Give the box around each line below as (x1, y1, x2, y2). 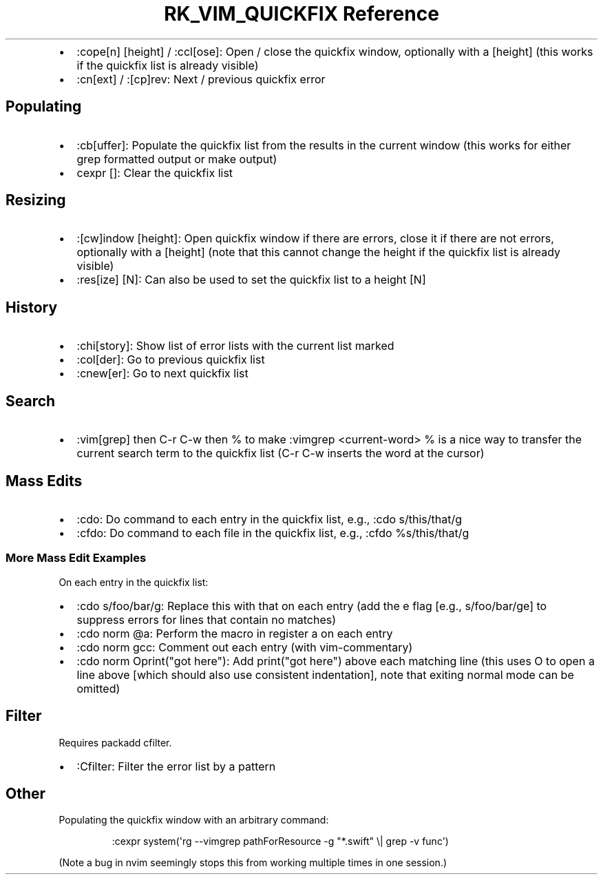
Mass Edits (6, 472, 83, 490)
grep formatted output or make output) (76, 151, 277, 166)
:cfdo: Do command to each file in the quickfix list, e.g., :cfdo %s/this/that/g (76, 525, 469, 540)
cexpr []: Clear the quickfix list (76, 165, 233, 180)
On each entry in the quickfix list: (59, 576, 209, 588)
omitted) (76, 681, 120, 695)
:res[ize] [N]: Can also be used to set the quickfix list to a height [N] (76, 273, 426, 287)
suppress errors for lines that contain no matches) (76, 612, 337, 627)
